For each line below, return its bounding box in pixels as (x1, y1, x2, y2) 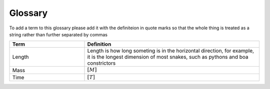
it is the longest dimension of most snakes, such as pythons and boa (87, 54, 248, 61)
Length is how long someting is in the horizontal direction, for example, (87, 47, 254, 54)
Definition (87, 41, 111, 48)
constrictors (87, 60, 116, 67)
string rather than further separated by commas (9, 31, 107, 37)
